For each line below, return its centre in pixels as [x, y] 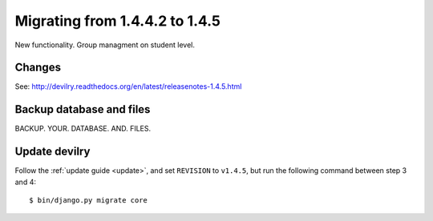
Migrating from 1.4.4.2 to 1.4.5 [117, 21]
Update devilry [53, 152]
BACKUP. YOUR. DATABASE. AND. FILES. [83, 129]
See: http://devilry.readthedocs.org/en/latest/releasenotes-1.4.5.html [128, 86]
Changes [38, 68]
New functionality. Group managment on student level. [105, 45]
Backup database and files [83, 109]
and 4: [25, 182]
